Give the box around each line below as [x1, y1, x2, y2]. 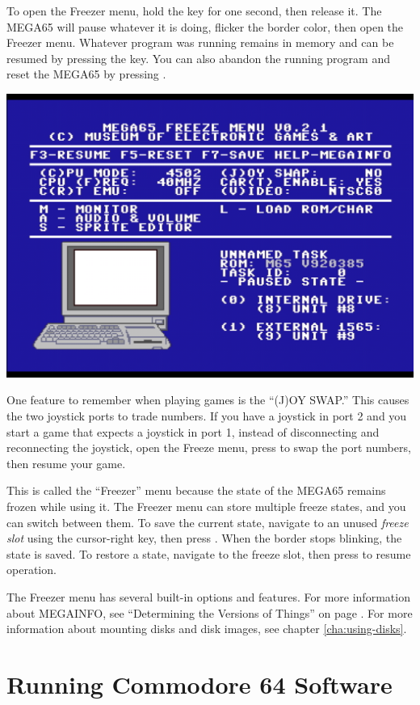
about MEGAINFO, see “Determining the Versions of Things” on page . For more [6, 604, 413, 621]
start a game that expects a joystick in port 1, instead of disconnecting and [6, 423, 380, 440]
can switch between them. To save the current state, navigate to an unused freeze [6, 513, 409, 530]
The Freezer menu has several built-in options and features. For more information [6, 589, 410, 606]
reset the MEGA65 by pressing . [6, 65, 166, 82]
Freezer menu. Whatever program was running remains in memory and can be [6, 34, 394, 51]
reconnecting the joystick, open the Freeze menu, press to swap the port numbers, [6, 439, 411, 456]
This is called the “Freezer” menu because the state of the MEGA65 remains [6, 482, 386, 499]
